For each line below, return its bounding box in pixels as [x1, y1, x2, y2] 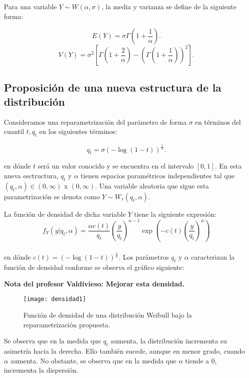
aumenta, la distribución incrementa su [110, 336, 227, 346]
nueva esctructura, [4, 170, 59, 180]
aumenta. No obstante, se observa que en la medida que [10, 355, 177, 365]
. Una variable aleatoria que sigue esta [95, 180, 209, 190]
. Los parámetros [119, 252, 169, 262]
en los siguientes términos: [39, 126, 117, 136]
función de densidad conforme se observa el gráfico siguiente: [4, 262, 184, 272]
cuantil [4, 126, 24, 136]
